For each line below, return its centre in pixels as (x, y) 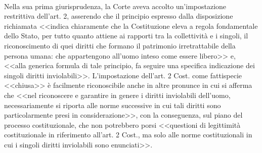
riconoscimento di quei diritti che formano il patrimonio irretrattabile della (120, 45)
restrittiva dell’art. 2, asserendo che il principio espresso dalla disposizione (119, 16)
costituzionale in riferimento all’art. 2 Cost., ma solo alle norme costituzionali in (128, 135)
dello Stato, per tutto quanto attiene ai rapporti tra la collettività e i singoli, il (126, 36)
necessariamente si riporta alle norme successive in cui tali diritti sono (113, 105)
